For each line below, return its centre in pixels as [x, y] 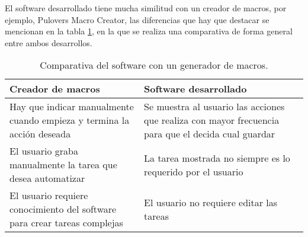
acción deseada [40, 134]
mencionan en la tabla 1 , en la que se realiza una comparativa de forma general [149, 31]
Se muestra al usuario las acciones [214, 107]
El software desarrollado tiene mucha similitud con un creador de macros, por [146, 8]
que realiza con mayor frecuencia [212, 120]
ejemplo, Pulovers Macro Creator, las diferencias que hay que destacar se [137, 19]
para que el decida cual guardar [210, 134]
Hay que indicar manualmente [72, 107]
